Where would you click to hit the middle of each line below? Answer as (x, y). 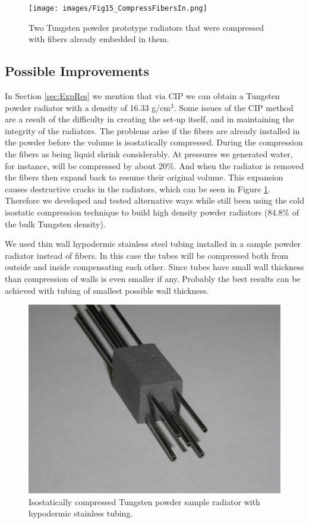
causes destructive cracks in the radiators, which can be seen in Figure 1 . (138, 188)
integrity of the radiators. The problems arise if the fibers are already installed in (152, 130)
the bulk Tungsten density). (55, 224)
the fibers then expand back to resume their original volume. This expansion (144, 177)
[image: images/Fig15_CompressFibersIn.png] (118, 8)
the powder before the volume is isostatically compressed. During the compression (154, 142)
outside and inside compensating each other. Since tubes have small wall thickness (154, 267)
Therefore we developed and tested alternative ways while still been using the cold (154, 200)
